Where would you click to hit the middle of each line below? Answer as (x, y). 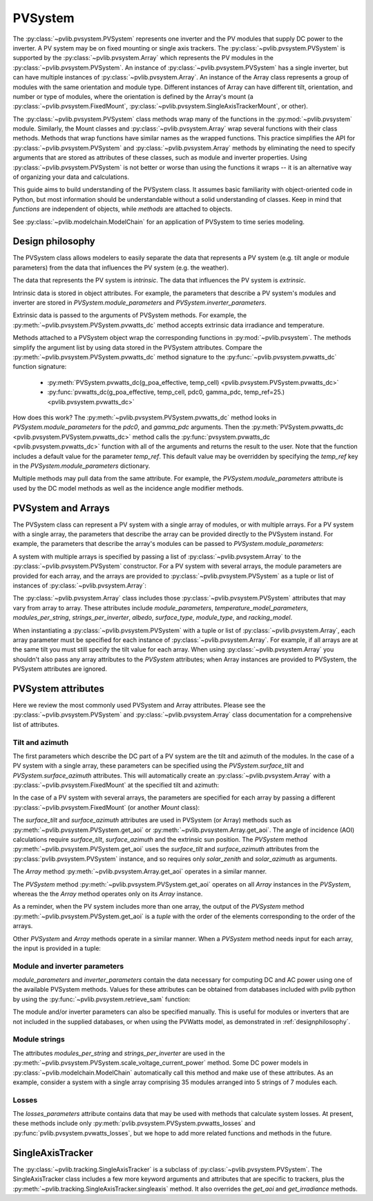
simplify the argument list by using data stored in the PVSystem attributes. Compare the (137, 347)
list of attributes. (36, 724)
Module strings (39, 1039)
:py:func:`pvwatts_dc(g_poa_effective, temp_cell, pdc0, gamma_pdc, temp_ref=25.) (166, 392)
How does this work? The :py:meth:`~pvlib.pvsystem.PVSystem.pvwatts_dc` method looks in (145, 417)
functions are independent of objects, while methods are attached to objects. (123, 209)
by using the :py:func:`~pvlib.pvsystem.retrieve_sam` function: (102, 999)
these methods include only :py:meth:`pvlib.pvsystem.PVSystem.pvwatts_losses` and (134, 1124)
